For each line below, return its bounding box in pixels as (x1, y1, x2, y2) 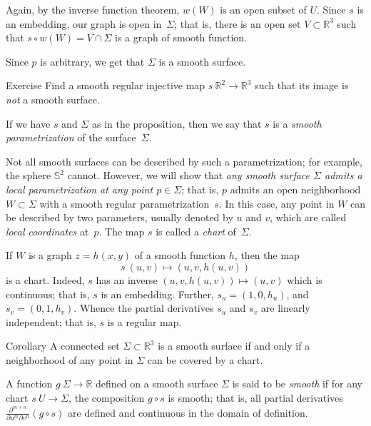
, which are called (270, 210, 347, 225)
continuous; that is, (6, 286, 90, 301)
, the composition (68, 390, 145, 405)
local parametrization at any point (6, 181, 153, 196)
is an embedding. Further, (101, 286, 214, 301)
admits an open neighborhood (230, 181, 361, 196)
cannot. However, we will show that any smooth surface (67, 168, 310, 183)
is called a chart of (156, 223, 236, 238)
